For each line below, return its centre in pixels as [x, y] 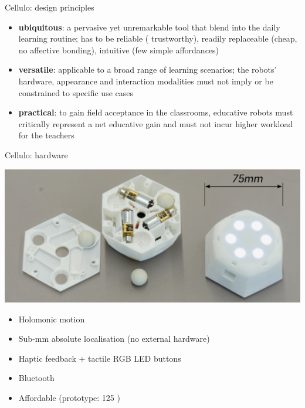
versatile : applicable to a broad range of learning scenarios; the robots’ [148, 69]
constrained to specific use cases [76, 92]
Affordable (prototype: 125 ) [69, 397]
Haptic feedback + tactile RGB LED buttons [100, 358]
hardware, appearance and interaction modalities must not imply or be [146, 81]
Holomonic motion [52, 319]
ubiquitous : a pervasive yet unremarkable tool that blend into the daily [149, 27]
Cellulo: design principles [50, 7]
